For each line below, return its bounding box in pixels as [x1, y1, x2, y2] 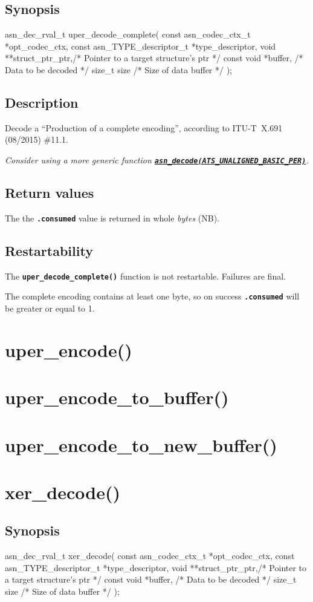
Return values [5, 183, 94, 202]
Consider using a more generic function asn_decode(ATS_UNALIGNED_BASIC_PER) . [5, 153, 309, 166]
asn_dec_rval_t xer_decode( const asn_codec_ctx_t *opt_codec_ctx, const [5, 549, 295, 562]
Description [5, 93, 79, 111]
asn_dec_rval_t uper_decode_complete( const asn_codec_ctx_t [5, 28, 251, 41]
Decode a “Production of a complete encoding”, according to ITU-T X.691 [5, 121, 283, 134]
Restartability [5, 241, 93, 260]
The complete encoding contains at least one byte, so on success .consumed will [5, 290, 300, 303]
